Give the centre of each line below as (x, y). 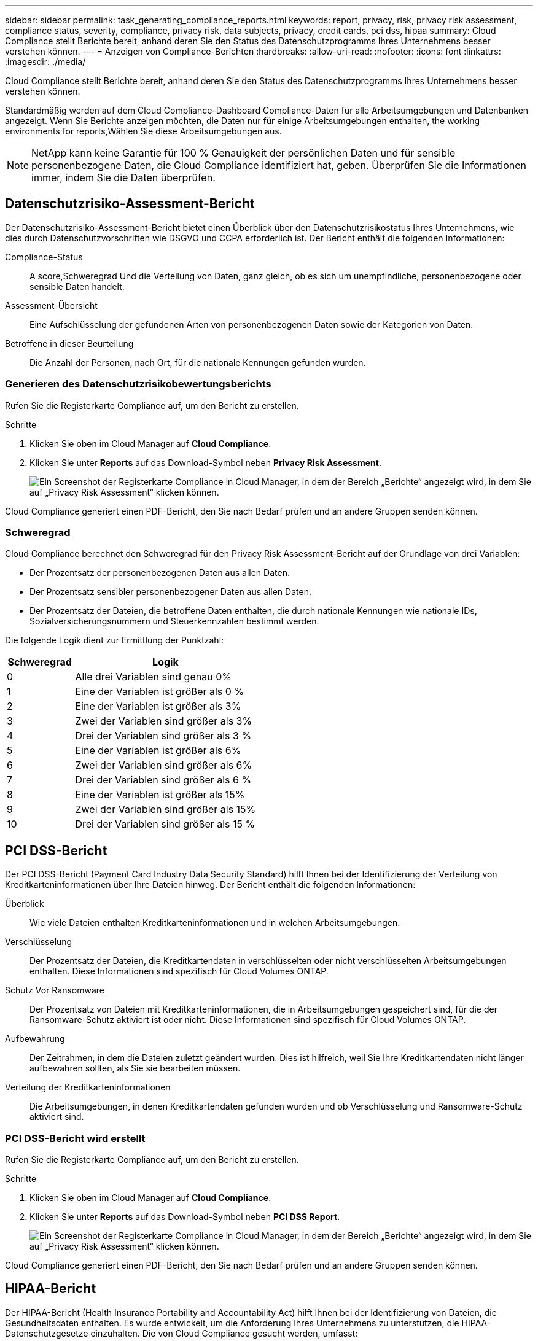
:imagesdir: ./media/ (45, 62)
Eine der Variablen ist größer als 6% (158, 751)
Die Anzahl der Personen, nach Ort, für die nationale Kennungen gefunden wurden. (198, 362)
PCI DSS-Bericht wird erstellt (75, 1138)
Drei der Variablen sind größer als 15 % (165, 824)
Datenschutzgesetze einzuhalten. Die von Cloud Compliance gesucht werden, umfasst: (181, 1333)
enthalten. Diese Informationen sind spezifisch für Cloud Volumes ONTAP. (179, 971)
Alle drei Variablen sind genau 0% (153, 677)
